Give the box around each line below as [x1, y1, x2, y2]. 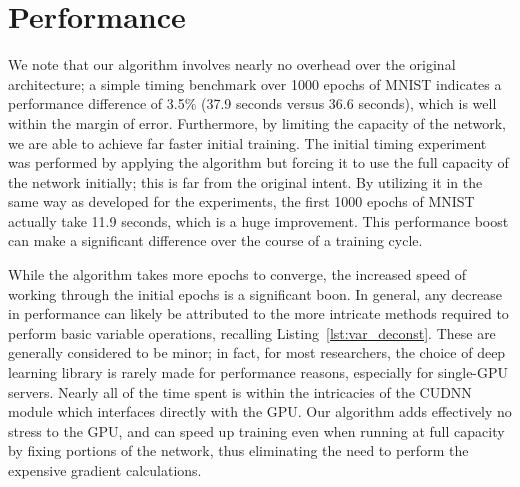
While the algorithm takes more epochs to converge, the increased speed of [8, 264, 467, 285]
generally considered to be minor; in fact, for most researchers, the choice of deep [8, 342, 506, 363]
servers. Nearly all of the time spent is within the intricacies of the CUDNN [8, 381, 472, 402]
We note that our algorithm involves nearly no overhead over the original [8, 54, 456, 75]
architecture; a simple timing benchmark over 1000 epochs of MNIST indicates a [8, 73, 502, 94]
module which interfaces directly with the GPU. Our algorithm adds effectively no [8, 401, 512, 422]
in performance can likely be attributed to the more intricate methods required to [8, 303, 509, 324]
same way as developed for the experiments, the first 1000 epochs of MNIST [8, 191, 475, 212]
